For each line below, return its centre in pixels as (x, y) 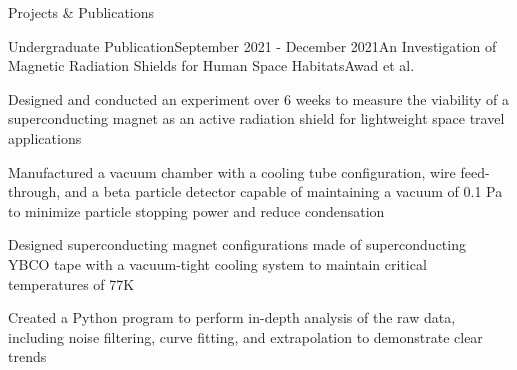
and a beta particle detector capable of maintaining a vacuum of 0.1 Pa (283, 191)
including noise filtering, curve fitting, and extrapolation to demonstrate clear (245, 336)
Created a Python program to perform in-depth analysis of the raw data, (232, 317)
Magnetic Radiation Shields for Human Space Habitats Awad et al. (211, 65)
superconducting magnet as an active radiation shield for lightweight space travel (256, 118)
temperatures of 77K (71, 283)
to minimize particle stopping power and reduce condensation (196, 210)
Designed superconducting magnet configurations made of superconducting (237, 244)
